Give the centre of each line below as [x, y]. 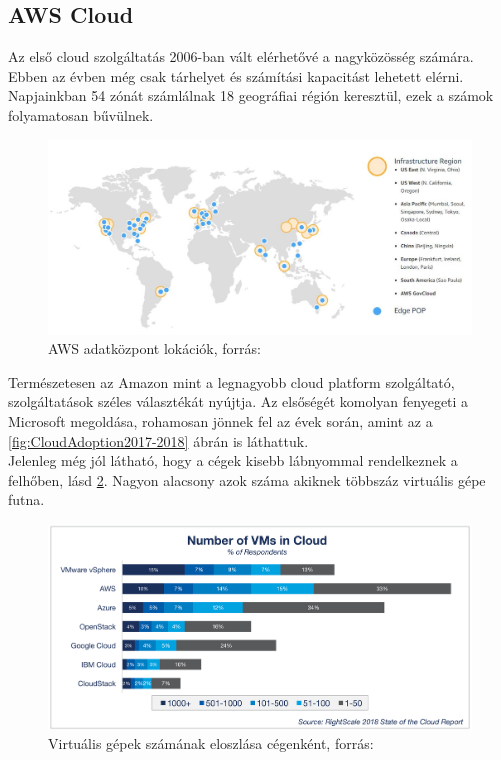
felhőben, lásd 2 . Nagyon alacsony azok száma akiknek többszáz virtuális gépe [247, 479]
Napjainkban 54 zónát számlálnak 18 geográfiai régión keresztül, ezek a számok [251, 95]
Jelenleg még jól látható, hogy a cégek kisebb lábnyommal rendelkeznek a [233, 460]
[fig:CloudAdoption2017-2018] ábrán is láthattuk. [158, 440]
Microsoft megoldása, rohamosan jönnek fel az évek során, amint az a [220, 420]
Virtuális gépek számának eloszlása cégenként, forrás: [211, 743]
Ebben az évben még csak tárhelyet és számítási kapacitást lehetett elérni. [236, 75]
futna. [26, 499]
